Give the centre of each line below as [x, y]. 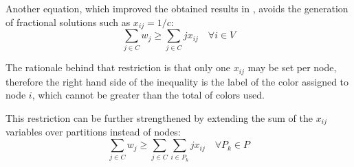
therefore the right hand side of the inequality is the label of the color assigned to [177, 81]
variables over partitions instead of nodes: [93, 132]
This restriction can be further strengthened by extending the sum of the [159, 118]
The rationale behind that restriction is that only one [118, 67]
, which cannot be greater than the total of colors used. [148, 95]
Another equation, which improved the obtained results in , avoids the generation [177, 8]
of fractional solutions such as [68, 22]
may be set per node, [292, 67]
